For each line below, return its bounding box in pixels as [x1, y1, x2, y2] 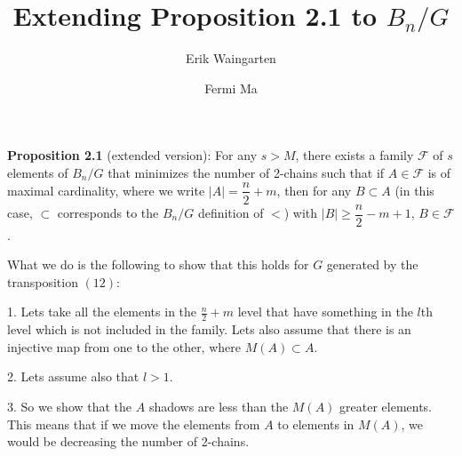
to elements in [277, 414, 354, 433]
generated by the [326, 255, 418, 274]
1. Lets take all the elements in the [7, 302, 197, 321]
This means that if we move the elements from [7, 414, 260, 433]
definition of [197, 204, 264, 222]
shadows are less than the [148, 397, 289, 416]
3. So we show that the [7, 397, 132, 416]
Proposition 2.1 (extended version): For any [7, 146, 258, 164]
